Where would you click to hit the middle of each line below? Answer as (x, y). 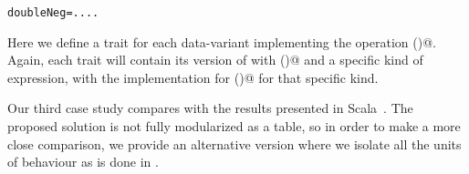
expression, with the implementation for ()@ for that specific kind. (193, 77)
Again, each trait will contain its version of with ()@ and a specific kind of (215, 60)
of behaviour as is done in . (83, 162)
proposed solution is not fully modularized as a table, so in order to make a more (234, 126)
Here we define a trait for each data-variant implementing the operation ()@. (222, 41)
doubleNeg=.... (53, 13)
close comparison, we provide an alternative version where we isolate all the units (234, 143)
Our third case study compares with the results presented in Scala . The (210, 108)
